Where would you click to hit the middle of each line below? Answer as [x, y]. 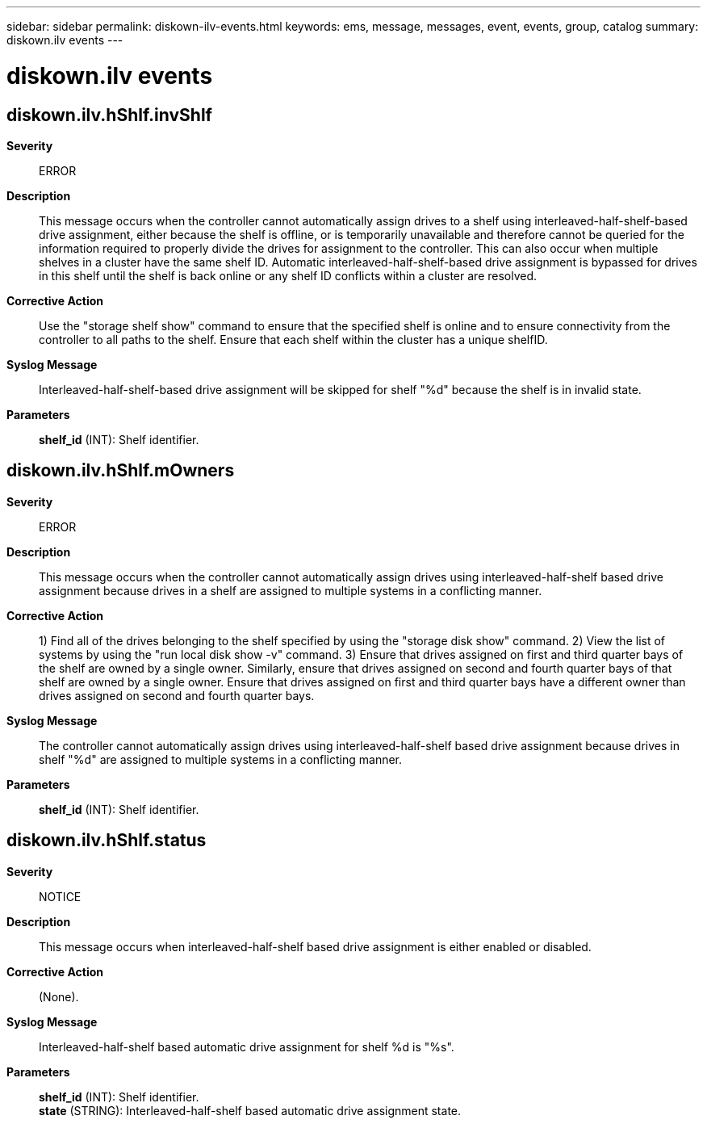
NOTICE [60, 896]
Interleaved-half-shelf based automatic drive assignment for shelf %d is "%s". [247, 1046]
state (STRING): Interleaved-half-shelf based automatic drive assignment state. [250, 1110]
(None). [59, 996]
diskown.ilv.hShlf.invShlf [109, 115]
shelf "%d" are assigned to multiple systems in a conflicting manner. [221, 759]
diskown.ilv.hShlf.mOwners [121, 471]
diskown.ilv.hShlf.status [107, 841]
